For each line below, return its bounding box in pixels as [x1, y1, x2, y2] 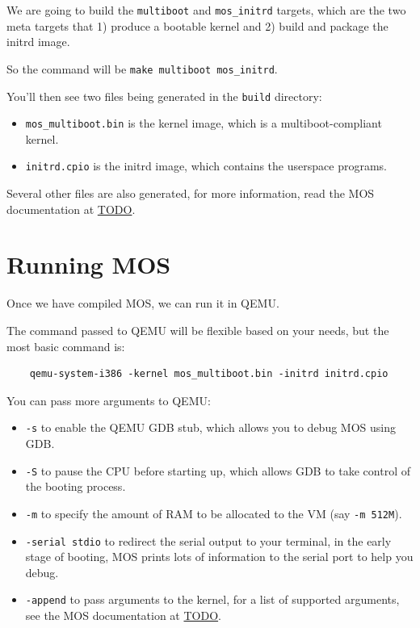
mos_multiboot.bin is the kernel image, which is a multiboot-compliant [25, 115, 382, 132]
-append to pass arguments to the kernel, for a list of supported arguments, [25, 591, 400, 608]
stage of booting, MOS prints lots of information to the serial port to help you [25, 548, 414, 565]
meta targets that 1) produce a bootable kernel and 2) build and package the [6, 17, 388, 34]
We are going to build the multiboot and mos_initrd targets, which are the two [6, 2, 406, 18]
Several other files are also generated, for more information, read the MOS [6, 185, 375, 202]
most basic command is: [6, 337, 125, 354]
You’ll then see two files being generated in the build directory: [6, 87, 322, 104]
